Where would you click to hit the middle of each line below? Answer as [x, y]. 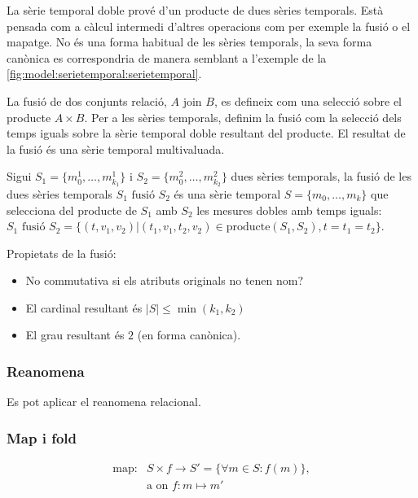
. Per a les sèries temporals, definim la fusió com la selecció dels [243, 117]
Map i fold [42, 437]
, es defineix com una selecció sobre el [308, 100]
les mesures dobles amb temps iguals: [289, 210]
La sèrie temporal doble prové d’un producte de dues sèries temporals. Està [195, 10]
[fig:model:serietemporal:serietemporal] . [104, 74]
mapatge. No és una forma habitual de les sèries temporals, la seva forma [189, 42]
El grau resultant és [75, 335]
